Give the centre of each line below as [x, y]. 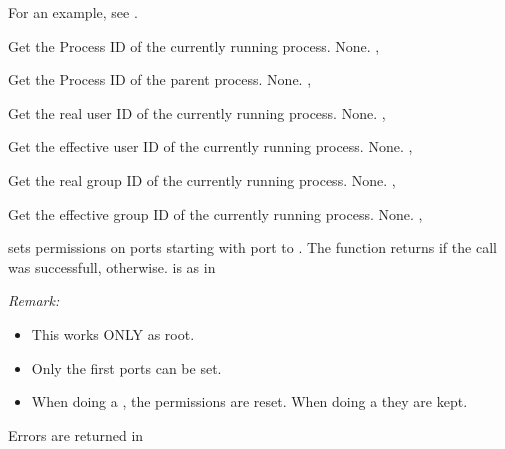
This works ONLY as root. [113, 333]
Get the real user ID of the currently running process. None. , [197, 112]
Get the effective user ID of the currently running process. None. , [210, 146]
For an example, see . [73, 12]
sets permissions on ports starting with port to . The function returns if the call [252, 247]
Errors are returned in [76, 434]
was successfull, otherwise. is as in [112, 266]
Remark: [34, 300]
